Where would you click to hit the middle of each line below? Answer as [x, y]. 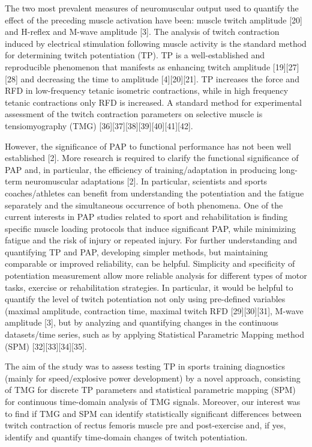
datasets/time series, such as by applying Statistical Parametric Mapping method [155, 334]
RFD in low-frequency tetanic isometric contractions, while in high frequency [147, 90]
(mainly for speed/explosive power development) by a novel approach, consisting [153, 378]
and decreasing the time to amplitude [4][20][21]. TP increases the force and [160, 78]
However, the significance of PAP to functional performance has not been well [148, 146]
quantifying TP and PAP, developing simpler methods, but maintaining [136, 251]
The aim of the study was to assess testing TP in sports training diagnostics [145, 366]
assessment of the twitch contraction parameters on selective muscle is [134, 114]
